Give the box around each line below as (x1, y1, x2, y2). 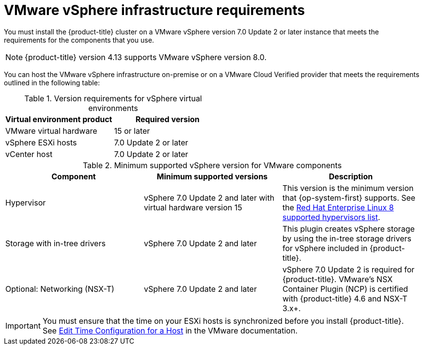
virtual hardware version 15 (143, 202, 242, 212)
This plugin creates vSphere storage (282, 223, 415, 234)
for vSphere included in (282, 243, 368, 253)
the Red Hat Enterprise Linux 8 (282, 202, 394, 212)
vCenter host (5, 149, 53, 159)
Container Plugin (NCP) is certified (282, 284, 408, 294)
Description (329, 171, 373, 181)
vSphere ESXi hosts (5, 137, 77, 147)
